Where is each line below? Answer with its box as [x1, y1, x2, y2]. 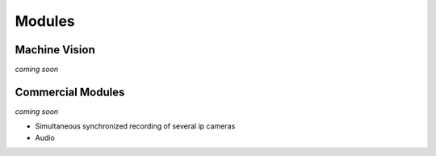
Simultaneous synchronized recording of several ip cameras [35, 121, 236, 131]
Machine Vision [15, 43, 96, 57]
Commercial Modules [15, 85, 125, 99]
